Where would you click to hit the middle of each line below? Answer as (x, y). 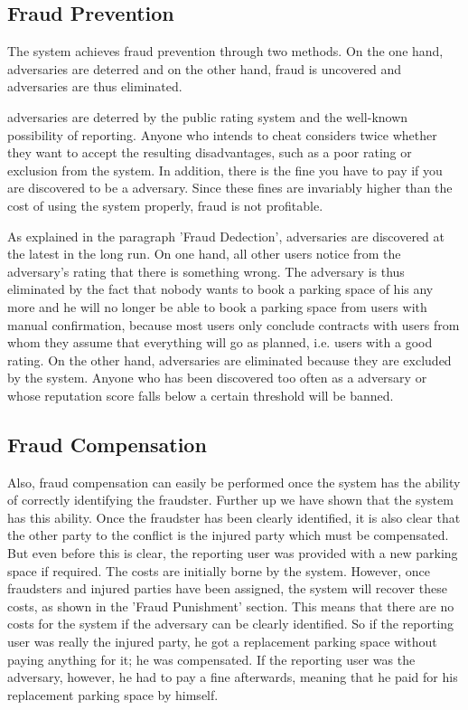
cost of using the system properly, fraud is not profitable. (165, 205)
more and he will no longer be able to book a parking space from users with (217, 306)
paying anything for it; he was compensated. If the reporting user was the (211, 659)
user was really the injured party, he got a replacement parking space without (222, 642)
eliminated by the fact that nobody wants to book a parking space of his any (220, 289)
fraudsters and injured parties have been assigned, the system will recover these (227, 588)
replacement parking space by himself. (113, 694)
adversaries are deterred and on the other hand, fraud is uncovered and (205, 68)
